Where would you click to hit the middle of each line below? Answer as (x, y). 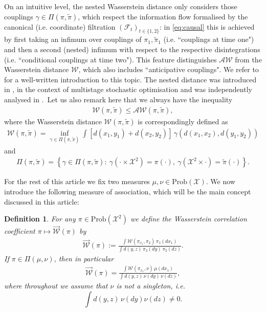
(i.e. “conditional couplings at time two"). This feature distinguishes (110, 59)
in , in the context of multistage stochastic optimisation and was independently (128, 89)
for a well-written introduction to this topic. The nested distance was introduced (130, 79)
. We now (220, 181)
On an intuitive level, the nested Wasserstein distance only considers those (121, 6)
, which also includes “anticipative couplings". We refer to (169, 69)
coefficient (20, 231)
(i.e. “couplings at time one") (209, 39)
